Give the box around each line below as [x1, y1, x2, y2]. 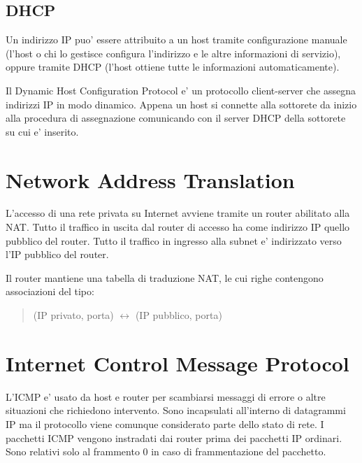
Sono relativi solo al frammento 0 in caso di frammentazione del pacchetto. [6, 444, 326, 459]
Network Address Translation [6, 165, 295, 194]
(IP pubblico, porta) [135, 308, 222, 322]
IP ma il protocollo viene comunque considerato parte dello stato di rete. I [6, 416, 324, 431]
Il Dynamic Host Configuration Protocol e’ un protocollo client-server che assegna [6, 83, 356, 97]
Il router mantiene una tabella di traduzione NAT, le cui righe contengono [6, 270, 324, 285]
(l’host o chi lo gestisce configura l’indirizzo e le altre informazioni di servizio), [6, 45, 341, 60]
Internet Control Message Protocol [6, 348, 349, 377]
